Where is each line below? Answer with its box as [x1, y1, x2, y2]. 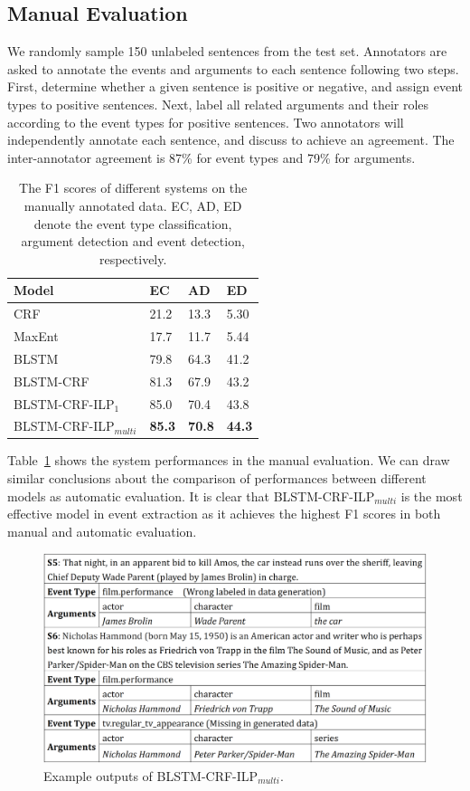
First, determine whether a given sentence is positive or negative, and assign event [7, 77, 463, 96]
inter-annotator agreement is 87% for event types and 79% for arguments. [7, 148, 416, 167]
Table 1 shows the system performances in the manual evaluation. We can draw [7, 451, 450, 470]
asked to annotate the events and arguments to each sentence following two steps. [7, 59, 459, 78]
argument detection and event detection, [21, 232, 245, 251]
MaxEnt [14, 327, 59, 346]
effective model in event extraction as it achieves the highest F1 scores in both [7, 504, 441, 523]
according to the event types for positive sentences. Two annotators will [7, 112, 404, 131]
